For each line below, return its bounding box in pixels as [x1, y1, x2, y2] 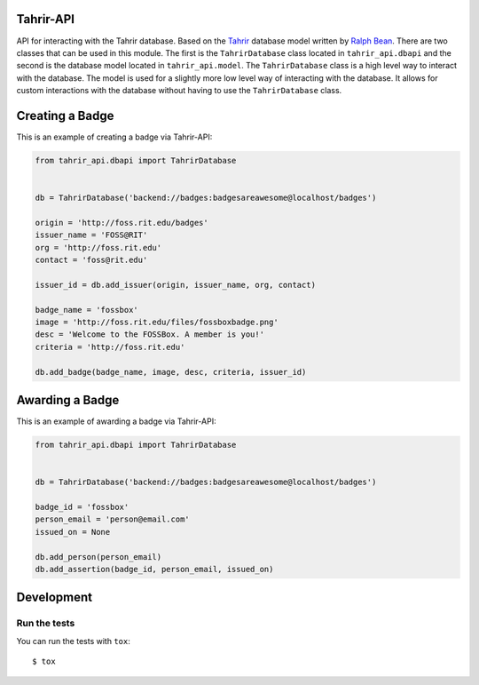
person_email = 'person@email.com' [35, 514, 190, 524]
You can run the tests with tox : [16, 635, 130, 646]
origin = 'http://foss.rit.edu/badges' [35, 218, 208, 227]
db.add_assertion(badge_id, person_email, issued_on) [35, 564, 274, 574]
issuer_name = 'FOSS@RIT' [35, 230, 148, 240]
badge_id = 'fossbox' [35, 502, 130, 513]
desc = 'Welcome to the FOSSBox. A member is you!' [35, 330, 265, 339]
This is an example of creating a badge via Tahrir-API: [16, 131, 213, 142]
